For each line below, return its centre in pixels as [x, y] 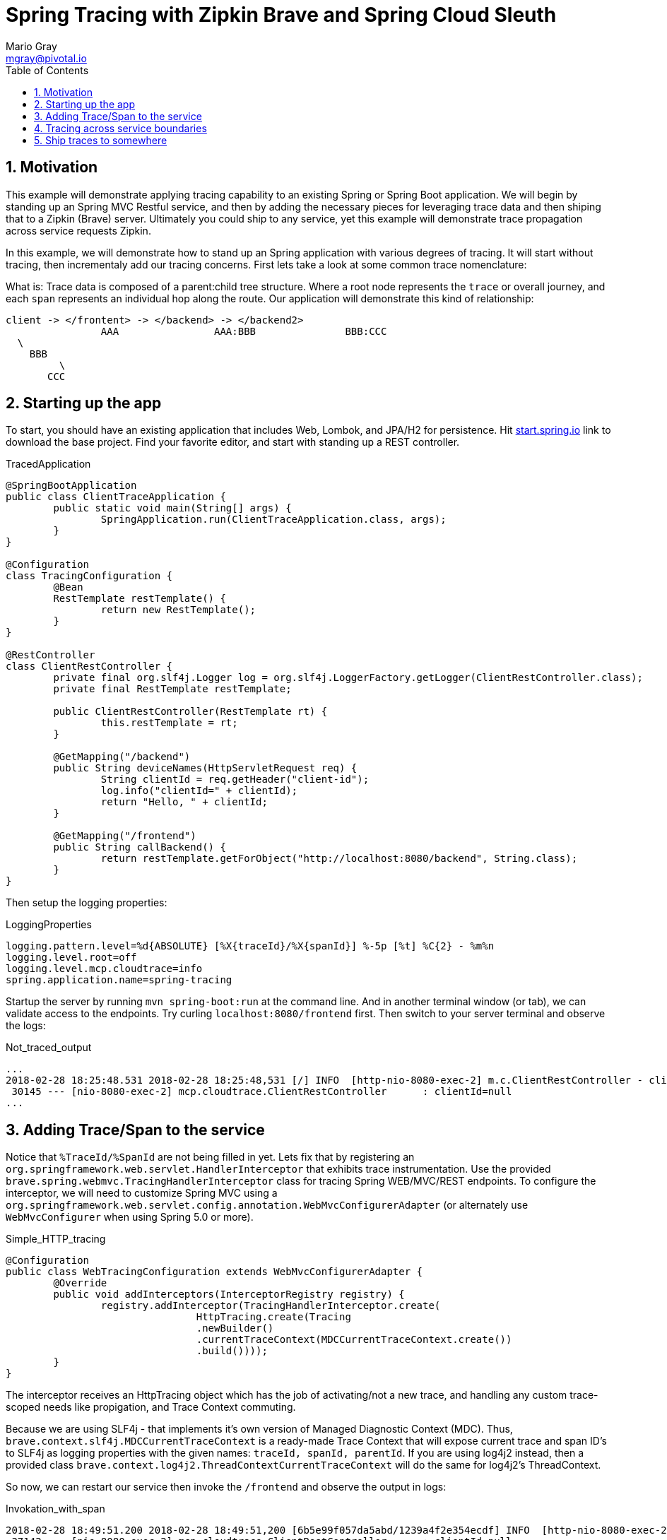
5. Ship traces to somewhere [101, 140]
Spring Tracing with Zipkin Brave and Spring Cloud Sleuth [281, 15]
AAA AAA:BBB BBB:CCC [244, 331]
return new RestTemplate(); [178, 610]
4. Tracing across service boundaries [120, 128]
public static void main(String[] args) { [172, 508]
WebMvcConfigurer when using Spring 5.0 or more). [130, 1217]
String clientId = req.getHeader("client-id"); [235, 780]
